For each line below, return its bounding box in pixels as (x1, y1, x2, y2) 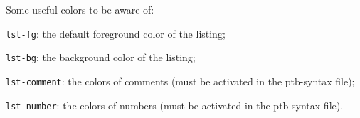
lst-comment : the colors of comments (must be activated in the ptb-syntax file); (6, 73, 355, 88)
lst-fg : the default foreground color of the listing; (6, 26, 226, 41)
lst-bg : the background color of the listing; (6, 50, 196, 65)
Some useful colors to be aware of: (6, 2, 154, 16)
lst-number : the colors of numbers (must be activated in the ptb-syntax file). (6, 97, 344, 112)
